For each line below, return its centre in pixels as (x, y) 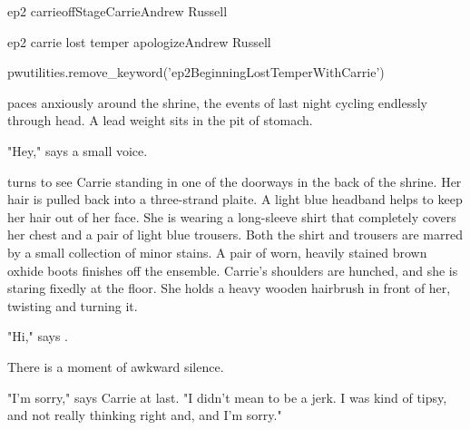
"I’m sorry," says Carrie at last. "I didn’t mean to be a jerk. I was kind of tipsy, (227, 397)
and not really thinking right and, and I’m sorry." (145, 415)
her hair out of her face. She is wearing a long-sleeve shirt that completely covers (232, 216)
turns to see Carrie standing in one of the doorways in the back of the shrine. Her (235, 181)
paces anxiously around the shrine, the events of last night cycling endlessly (218, 102)
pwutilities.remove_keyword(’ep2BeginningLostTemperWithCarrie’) (196, 72)
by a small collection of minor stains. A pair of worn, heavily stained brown (217, 252)
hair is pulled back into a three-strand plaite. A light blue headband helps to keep (235, 199)
